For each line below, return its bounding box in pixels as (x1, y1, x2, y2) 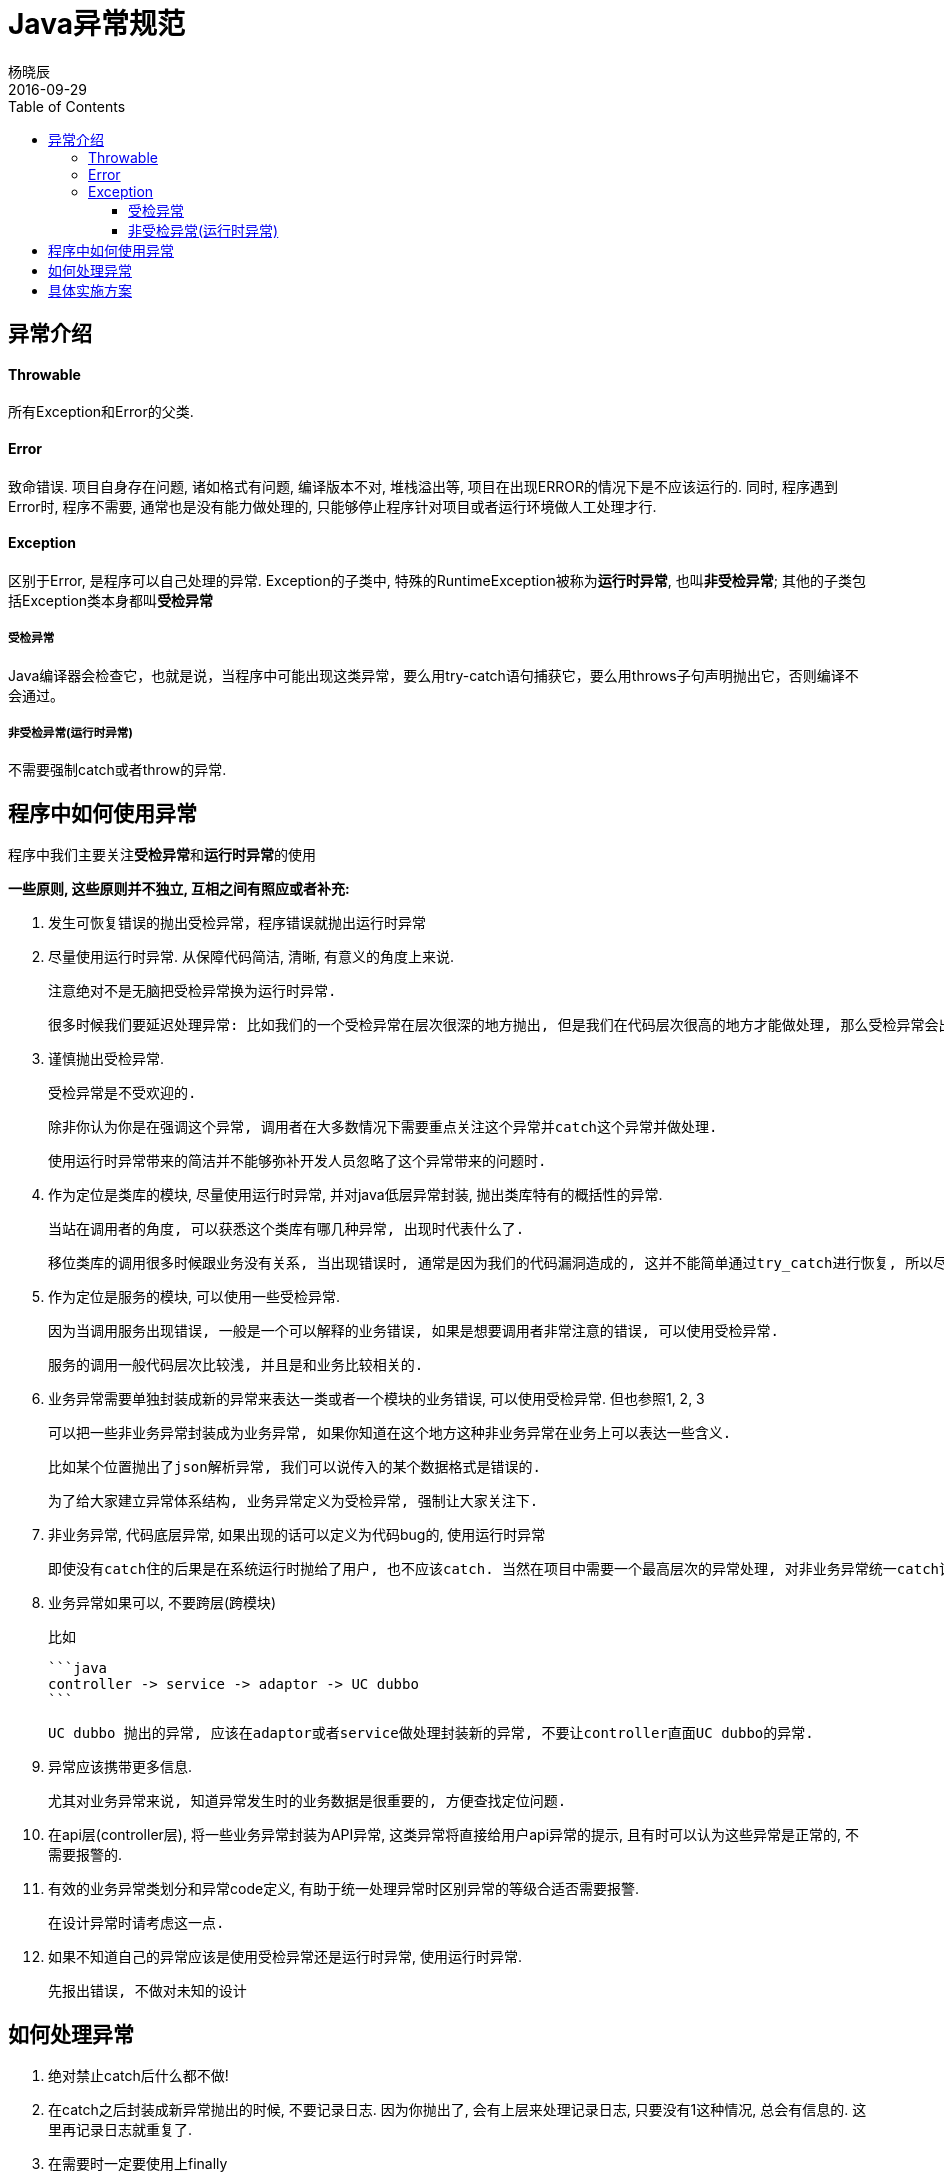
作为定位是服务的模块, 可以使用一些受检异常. (48, 1288, 341, 1306)
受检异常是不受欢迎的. (48, 1085, 197, 1102)
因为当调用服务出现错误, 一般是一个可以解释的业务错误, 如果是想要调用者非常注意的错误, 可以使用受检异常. (48, 1323, 779, 1340)
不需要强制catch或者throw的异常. (8, 761, 227, 779)
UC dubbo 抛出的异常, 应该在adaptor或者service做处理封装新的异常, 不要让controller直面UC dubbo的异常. (48, 1725, 814, 1742)
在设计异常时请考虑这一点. (48, 1915, 225, 1932)
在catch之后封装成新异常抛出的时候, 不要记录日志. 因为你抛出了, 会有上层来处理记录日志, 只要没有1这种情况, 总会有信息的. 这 (48, 2101, 867, 2119)
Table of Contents (8, 97, 126, 115)
